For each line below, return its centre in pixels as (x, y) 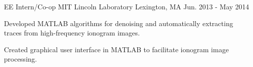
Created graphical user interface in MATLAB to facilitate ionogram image (116, 49)
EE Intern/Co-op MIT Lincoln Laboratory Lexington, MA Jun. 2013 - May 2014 (127, 6)
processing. (21, 59)
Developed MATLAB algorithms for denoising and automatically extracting (119, 23)
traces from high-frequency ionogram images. (72, 33)
